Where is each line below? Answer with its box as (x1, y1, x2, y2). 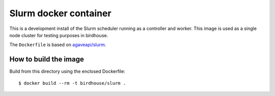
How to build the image (9, 55, 84, 63)
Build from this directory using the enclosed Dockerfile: (9, 69, 126, 75)
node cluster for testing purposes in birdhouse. (9, 32, 108, 38)
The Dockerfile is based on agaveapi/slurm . (9, 42, 106, 48)
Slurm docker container (9, 8, 112, 19)
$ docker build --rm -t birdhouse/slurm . (18, 80, 126, 86)
